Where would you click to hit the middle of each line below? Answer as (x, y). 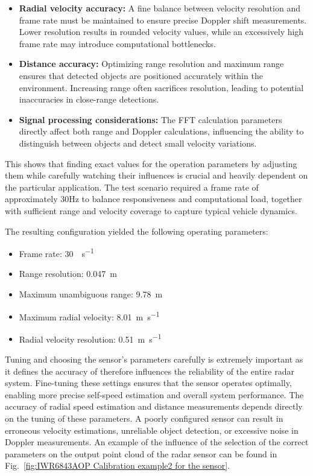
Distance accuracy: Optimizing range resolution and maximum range (151, 64)
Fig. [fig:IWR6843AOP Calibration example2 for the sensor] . (118, 465)
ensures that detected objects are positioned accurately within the (141, 75)
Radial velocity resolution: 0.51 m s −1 (90, 338)
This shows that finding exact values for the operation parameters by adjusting (151, 163)
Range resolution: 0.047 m (68, 274)
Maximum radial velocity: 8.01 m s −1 (89, 316)
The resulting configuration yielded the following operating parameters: (137, 231)
